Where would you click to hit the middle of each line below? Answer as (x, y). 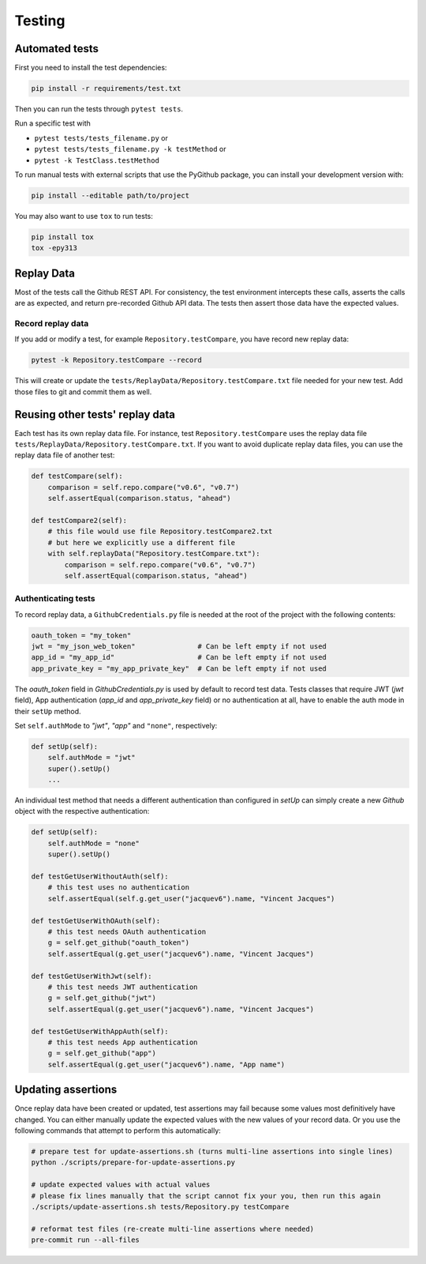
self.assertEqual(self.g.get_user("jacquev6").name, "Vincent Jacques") (191, 898)
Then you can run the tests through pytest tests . (99, 109)
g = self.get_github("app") (102, 1053)
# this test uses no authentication (118, 888)
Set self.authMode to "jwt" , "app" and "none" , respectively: (116, 725)
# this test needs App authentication (123, 1042)
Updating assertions (66, 1090)
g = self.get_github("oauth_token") (118, 943)
